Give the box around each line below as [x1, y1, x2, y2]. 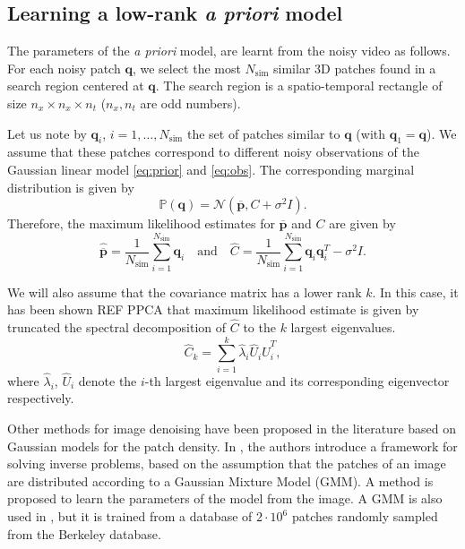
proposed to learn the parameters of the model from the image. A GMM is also [7, 489, 443, 508]
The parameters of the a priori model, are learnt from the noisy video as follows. [7, 41, 451, 60]
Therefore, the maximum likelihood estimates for [7, 214, 275, 233]
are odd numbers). [140, 93, 241, 112]
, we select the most [132, 58, 241, 77]
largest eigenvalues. [290, 317, 396, 336]
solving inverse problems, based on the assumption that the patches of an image [7, 454, 446, 473]
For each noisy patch [7, 58, 121, 77]
